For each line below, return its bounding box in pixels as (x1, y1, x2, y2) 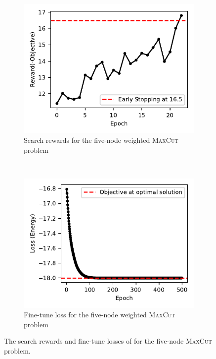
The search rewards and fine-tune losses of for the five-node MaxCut (4, 336, 212, 346)
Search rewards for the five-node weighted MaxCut (24, 135, 178, 145)
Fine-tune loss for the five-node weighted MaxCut (24, 309, 175, 320)
